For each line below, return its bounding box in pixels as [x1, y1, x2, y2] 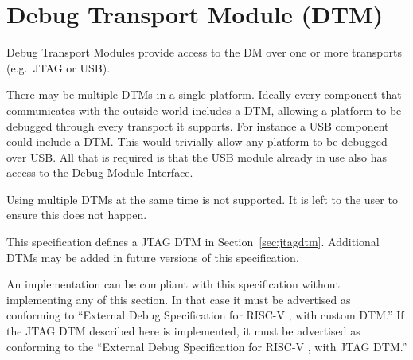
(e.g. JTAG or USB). [6, 59, 111, 76]
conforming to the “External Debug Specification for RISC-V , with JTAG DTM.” [6, 338, 407, 354]
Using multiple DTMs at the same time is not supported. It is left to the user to [6, 190, 398, 207]
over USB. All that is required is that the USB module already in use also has [6, 148, 388, 165]
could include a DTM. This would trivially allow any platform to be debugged [6, 133, 388, 150]
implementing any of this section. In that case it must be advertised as [6, 291, 351, 307]
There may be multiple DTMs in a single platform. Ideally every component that [6, 86, 402, 103]
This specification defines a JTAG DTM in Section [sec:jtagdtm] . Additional [6, 233, 380, 250]
